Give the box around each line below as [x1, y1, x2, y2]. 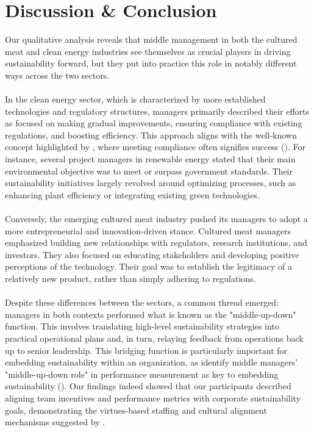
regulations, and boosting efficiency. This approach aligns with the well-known [5, 128, 297, 141]
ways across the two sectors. [5, 68, 110, 81]
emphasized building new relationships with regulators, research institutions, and [5, 236, 307, 249]
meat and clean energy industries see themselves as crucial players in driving [5, 45, 291, 57]
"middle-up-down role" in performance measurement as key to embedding [5, 367, 279, 380]
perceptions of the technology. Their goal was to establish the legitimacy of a [5, 260, 292, 273]
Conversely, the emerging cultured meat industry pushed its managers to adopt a [5, 212, 308, 225]
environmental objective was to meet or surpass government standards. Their [5, 164, 293, 177]
